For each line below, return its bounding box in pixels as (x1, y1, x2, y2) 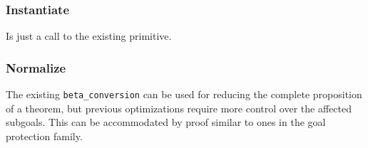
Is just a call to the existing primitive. (6, 28, 172, 43)
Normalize (6, 58, 66, 76)
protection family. (6, 128, 83, 143)
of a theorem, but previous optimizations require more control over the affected (6, 100, 352, 115)
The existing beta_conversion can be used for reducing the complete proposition (6, 87, 362, 102)
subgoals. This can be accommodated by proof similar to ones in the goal (6, 115, 326, 129)
